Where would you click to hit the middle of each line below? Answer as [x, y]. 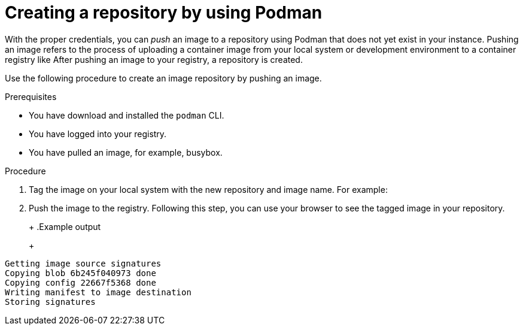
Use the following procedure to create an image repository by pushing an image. [163, 78]
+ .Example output [65, 226]
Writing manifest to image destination [98, 292]
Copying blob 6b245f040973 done [80, 273]
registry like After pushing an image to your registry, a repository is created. [154, 59]
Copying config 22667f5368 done [80, 282]
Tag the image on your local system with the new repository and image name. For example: [208, 189]
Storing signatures [50, 302]
